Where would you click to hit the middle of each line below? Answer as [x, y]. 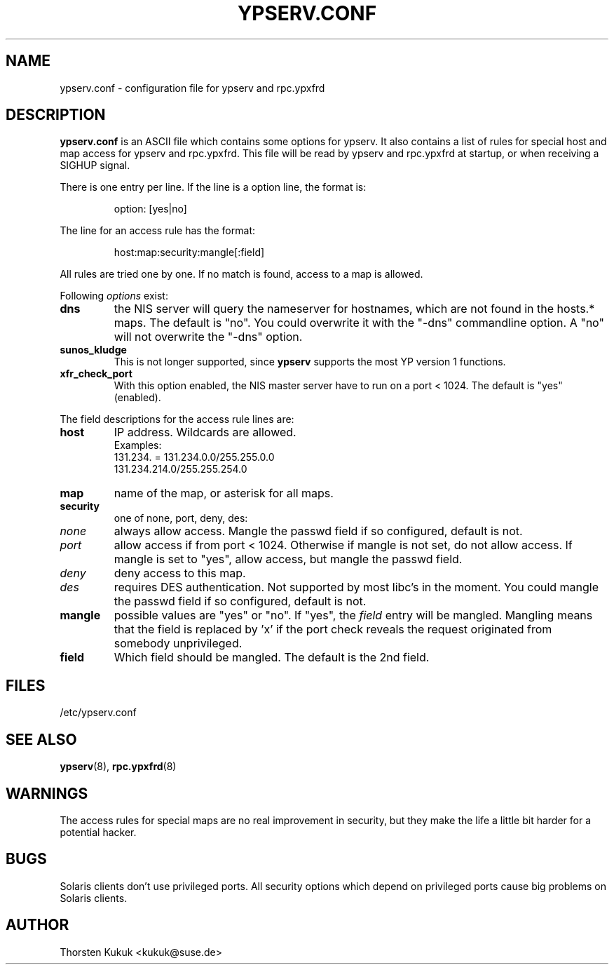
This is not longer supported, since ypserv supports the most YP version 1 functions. [310, 362]
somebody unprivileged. [178, 644]
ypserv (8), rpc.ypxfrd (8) [118, 767]
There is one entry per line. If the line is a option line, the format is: [213, 187]
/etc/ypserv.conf [98, 713]
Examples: [138, 445]
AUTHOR [37, 925]
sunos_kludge [93, 350]
